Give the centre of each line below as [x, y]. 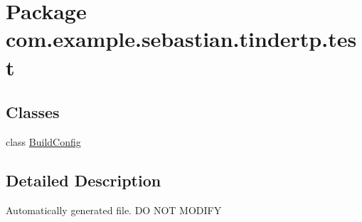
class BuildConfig [43, 141]
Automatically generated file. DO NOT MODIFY [114, 210]
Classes [33, 112]
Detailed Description [84, 180]
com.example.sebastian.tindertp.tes [181, 39]
